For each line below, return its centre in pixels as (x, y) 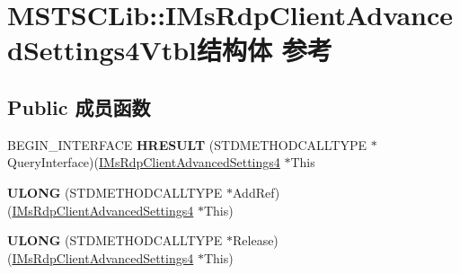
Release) (256, 240)
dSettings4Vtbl (102, 50)
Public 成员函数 (79, 106)
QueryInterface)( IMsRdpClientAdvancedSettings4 (144, 162)
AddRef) (257, 192)
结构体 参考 (264, 50)
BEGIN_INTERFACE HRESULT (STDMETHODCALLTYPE (187, 144)
